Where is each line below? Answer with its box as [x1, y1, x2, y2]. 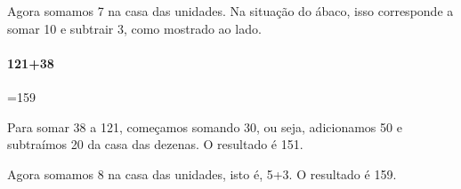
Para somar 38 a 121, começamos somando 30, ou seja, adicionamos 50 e [7, 117, 402, 136]
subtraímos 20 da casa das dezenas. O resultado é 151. [7, 135, 303, 154]
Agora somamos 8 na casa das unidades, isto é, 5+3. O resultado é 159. [7, 164, 397, 183]
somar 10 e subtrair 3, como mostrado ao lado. [7, 19, 262, 37]
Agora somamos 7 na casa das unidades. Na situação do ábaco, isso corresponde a [7, 2, 454, 20]
